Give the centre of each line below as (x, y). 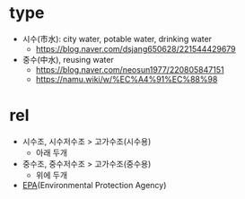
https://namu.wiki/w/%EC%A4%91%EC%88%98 (127, 79)
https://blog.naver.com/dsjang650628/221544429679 (136, 48)
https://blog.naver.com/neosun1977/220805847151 (130, 69)
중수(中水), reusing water (68, 59)
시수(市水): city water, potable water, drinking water (117, 39)
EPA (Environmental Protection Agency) (94, 185)
